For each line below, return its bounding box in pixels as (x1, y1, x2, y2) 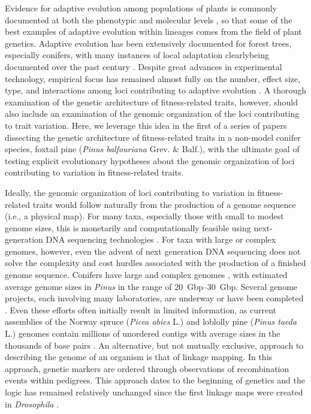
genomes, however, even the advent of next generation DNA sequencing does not (5, 244, 301, 257)
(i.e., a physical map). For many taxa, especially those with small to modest (5, 210, 284, 222)
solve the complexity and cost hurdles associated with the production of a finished (5, 256, 306, 269)
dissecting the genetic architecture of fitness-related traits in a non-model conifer (5, 131, 301, 143)
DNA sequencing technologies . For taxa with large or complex (46, 233, 276, 246)
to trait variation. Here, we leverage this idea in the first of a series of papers (5, 119, 287, 131)
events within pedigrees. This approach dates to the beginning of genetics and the (5, 374, 305, 386)
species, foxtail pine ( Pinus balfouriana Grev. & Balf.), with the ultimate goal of (5, 143, 300, 155)
